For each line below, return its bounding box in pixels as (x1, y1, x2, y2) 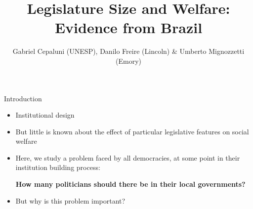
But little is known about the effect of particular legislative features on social (15, 126, 249, 136)
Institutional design (15, 110, 75, 120)
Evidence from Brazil (54, 17, 203, 38)
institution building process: (15, 162, 100, 172)
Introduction (4, 93, 42, 103)
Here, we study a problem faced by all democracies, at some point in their (15, 152, 240, 163)
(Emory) (116, 55, 141, 66)
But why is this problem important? (15, 195, 126, 206)
